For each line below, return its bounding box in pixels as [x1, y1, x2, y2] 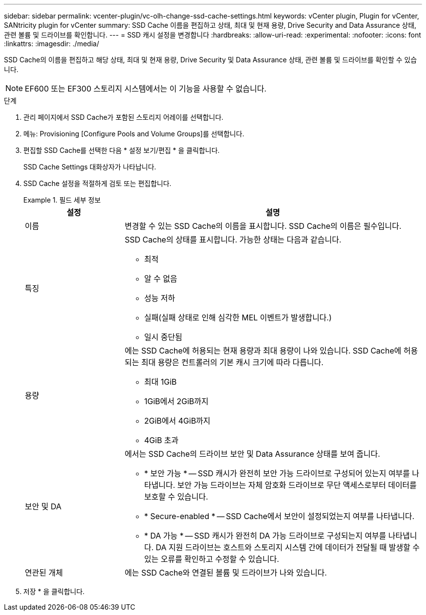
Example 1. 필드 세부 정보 [23, 196, 101, 204]
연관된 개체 [25, 568, 63, 578]
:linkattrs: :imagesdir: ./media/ [4, 39, 99, 48]
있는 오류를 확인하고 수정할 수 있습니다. [144, 554, 279, 564]
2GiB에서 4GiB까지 [144, 416, 211, 426]
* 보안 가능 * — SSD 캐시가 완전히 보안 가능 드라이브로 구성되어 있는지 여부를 [144, 468, 410, 478]
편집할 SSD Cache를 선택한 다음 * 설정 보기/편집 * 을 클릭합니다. [23, 146, 220, 154]
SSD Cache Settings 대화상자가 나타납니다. [23, 163, 157, 171]
